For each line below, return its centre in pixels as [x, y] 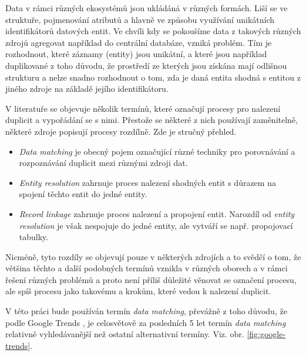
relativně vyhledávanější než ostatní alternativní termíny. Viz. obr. [125, 334]
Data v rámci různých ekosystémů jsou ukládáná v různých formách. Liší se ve [147, 8]
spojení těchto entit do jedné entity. [83, 194]
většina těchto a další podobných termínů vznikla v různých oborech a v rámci [147, 268]
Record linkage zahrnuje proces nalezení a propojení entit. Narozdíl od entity [157, 213]
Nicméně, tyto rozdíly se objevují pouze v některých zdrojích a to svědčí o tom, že [153, 256]
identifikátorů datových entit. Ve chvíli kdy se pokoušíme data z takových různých [153, 31]
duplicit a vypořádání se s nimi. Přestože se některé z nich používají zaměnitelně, [152, 120]
